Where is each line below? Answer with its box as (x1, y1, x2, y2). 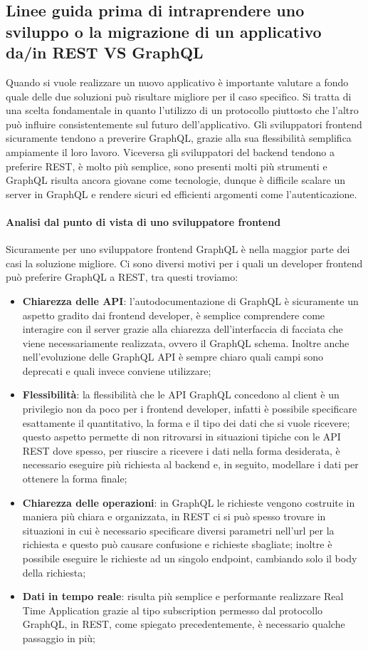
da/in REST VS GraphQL (6, 41, 204, 63)
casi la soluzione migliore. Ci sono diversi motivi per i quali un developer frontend (6, 255, 363, 270)
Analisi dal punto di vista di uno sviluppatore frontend (6, 214, 281, 229)
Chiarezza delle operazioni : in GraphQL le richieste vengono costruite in (22, 495, 355, 510)
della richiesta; (22, 564, 86, 579)
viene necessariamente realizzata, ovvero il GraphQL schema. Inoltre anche (22, 335, 349, 350)
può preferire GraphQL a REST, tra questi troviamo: (6, 269, 238, 284)
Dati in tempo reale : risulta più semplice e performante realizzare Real (22, 589, 344, 604)
